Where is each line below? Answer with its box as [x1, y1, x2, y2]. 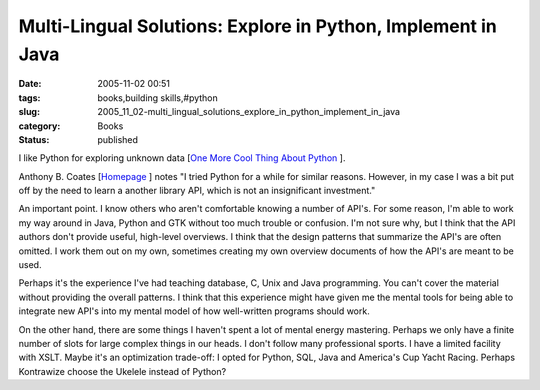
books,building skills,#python [97, 91, 219, 104]
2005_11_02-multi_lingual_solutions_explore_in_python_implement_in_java [97, 106, 400, 118]
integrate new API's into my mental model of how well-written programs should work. [18, 305, 370, 317]
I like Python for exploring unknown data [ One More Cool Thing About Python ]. [18, 152, 346, 164]
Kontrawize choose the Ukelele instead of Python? [18, 365, 227, 377]
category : [18, 120, 61, 132]
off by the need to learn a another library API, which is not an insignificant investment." [18, 185, 376, 197]
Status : [18, 133, 50, 145]
